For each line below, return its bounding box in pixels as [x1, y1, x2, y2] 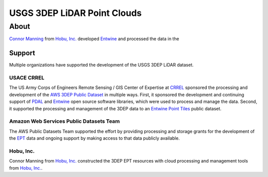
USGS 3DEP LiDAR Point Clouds [9, 7, 142, 18]
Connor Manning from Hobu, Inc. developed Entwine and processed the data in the [9, 36, 180, 42]
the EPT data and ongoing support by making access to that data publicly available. [9, 135, 180, 141]
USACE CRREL [9, 75, 45, 82]
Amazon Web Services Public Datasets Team [9, 118, 120, 125]
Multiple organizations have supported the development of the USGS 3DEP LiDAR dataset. [9, 62, 194, 68]
